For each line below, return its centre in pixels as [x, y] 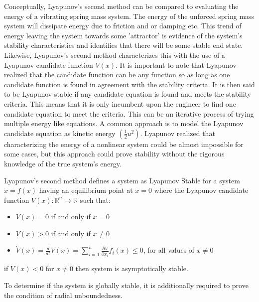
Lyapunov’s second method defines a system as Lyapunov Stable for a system [122, 180]
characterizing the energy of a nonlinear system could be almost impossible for [124, 144]
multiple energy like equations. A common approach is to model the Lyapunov [124, 123]
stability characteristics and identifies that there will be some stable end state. [124, 45]
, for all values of [169, 250]
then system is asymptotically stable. [132, 268]
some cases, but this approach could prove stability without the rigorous [114, 154]
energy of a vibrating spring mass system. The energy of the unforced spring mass [129, 16]
